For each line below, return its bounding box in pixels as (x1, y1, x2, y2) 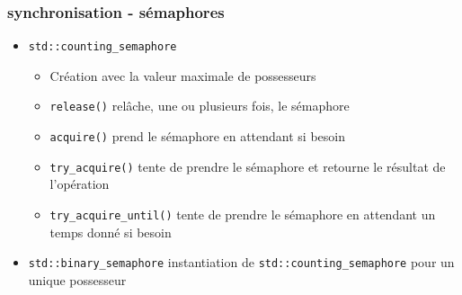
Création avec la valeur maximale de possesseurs (49, 66, 316, 85)
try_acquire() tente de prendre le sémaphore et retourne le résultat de (49, 156, 446, 175)
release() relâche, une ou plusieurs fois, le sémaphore (49, 96, 350, 115)
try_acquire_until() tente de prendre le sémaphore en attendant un (49, 205, 436, 224)
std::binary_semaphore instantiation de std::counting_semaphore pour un (28, 253, 455, 272)
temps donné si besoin (49, 222, 172, 241)
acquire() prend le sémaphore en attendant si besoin (49, 127, 346, 146)
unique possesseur (28, 270, 127, 289)
